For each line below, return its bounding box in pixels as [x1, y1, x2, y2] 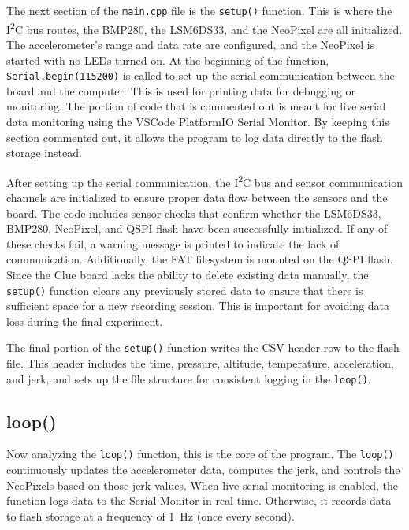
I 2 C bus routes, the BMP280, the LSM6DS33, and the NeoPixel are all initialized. [6, 18, 403, 37]
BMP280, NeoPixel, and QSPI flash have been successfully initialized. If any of [6, 220, 388, 237]
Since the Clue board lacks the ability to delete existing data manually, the [6, 266, 369, 282]
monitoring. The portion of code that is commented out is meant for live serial [6, 98, 386, 114]
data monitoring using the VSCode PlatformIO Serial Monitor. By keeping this [6, 113, 389, 129]
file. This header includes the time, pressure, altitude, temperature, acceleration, [6, 355, 394, 371]
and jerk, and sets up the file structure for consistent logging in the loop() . [6, 370, 371, 386]
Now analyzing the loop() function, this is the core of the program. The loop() [6, 446, 394, 462]
